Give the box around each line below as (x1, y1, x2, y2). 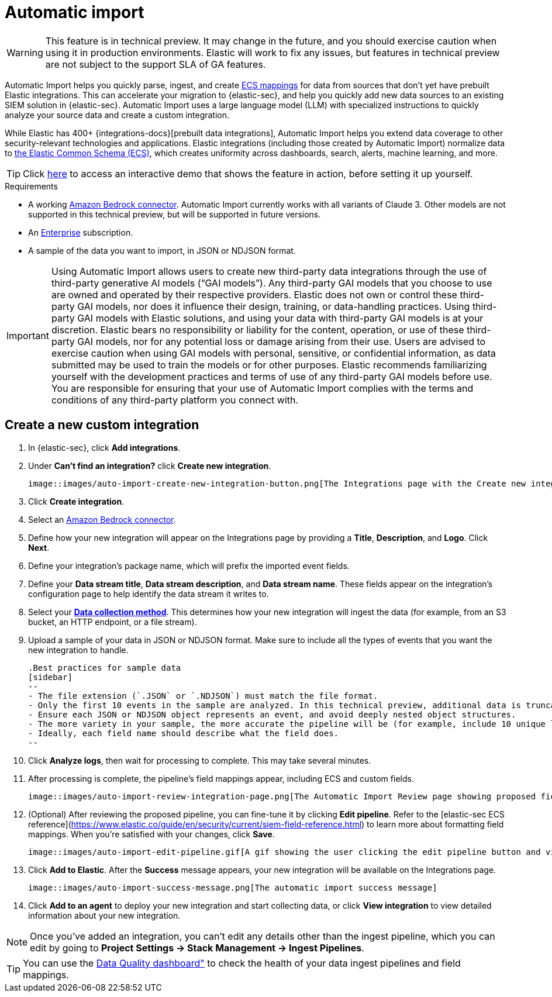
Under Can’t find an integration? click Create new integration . (28, 460, 271, 471)
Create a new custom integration (5, 418, 199, 433)
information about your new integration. (28, 910, 181, 920)
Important (6, 329, 49, 341)
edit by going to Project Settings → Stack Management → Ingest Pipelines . (30, 941, 364, 954)
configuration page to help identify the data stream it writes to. (28, 588, 269, 599)
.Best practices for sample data (28, 663, 181, 672)
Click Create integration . (28, 496, 125, 506)
